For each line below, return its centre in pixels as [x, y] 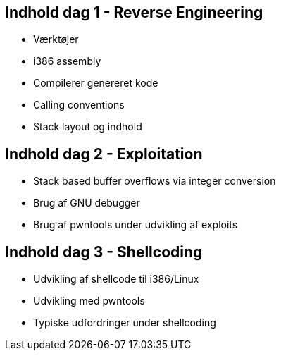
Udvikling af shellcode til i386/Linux [116, 279]
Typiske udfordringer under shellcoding [125, 323]
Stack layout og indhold [88, 127]
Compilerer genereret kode [96, 83]
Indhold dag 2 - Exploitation [104, 154]
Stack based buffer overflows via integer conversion [155, 181]
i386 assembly [67, 61]
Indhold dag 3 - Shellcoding [104, 252]
